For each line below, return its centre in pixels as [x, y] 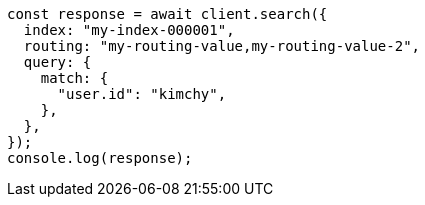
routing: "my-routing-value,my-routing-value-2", [222, 46]
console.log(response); [100, 158]
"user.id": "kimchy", [142, 94]
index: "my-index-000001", [129, 30]
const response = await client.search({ [167, 14]
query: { [57, 62]
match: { [74, 78]
